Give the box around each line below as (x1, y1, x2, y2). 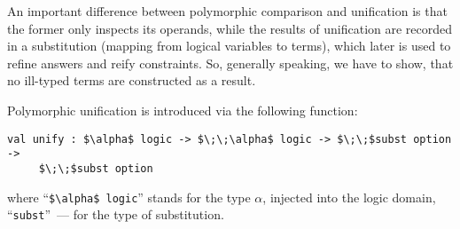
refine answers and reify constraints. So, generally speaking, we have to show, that (7, 53, 454, 72)
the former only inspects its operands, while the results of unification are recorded (7, 19, 453, 37)
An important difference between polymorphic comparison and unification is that (7, 2, 448, 20)
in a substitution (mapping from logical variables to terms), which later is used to (7, 36, 451, 55)
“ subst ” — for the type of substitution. (7, 205, 224, 224)
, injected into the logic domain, (262, 187, 436, 206)
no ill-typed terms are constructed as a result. (7, 71, 256, 90)
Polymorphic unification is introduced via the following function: (7, 100, 358, 119)
